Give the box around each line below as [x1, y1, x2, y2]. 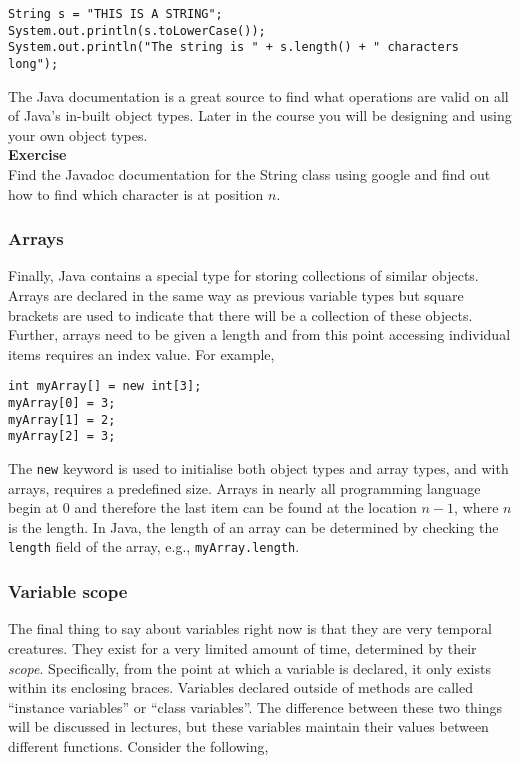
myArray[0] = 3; [8, 396, 116, 411]
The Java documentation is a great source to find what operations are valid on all [8, 85, 509, 106]
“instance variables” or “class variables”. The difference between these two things [8, 696, 503, 717]
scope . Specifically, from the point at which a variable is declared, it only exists [8, 657, 491, 678]
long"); [8, 56, 59, 71]
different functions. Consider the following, [8, 735, 269, 756]
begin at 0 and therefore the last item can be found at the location [8, 497, 417, 518]
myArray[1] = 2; [8, 412, 116, 427]
